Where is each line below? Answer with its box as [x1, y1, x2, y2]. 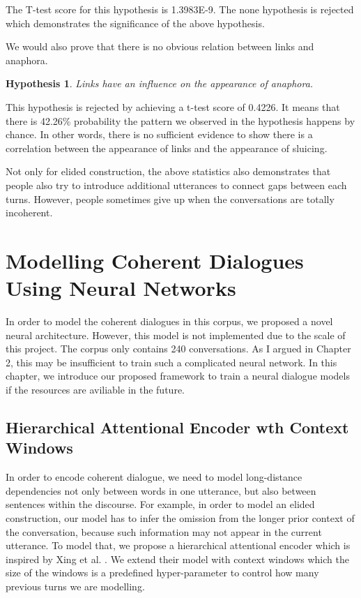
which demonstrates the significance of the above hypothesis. [6, 15, 265, 30]
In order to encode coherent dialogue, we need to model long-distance [6, 470, 302, 484]
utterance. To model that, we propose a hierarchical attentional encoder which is [6, 538, 351, 553]
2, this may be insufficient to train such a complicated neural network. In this [6, 354, 337, 369]
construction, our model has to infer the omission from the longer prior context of [6, 510, 355, 525]
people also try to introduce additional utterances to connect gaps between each [6, 177, 347, 192]
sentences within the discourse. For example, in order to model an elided [6, 497, 315, 511]
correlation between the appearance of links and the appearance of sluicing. [6, 140, 328, 155]
